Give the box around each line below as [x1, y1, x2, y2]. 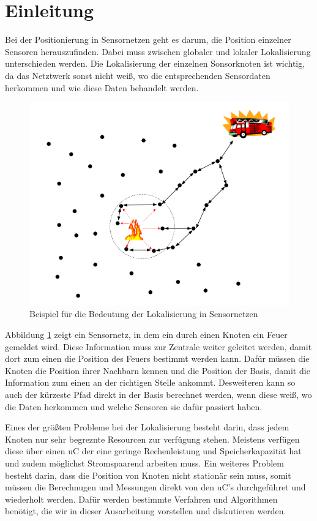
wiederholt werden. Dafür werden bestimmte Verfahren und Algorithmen [5, 492, 278, 505]
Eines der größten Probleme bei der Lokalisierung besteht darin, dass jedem [5, 421, 289, 433]
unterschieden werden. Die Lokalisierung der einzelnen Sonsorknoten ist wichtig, [5, 57, 305, 70]
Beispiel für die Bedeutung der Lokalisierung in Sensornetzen [29, 307, 258, 320]
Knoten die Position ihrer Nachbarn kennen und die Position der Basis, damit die [5, 364, 310, 377]
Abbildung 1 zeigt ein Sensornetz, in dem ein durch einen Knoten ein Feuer [5, 328, 288, 340]
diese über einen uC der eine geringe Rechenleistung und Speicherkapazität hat [5, 444, 302, 457]
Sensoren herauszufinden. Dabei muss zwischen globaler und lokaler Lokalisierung [5, 45, 311, 58]
